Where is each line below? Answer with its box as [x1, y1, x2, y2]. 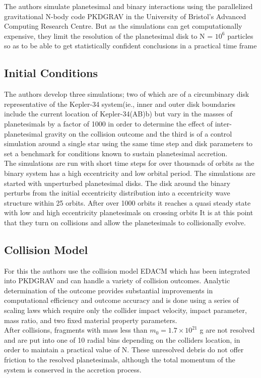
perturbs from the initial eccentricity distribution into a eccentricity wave [4, 187, 230, 198]
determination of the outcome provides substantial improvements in [4, 285, 213, 295]
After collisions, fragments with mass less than [4, 325, 148, 335]
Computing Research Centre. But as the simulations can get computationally [4, 21, 242, 31]
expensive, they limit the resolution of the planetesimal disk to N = [4, 30, 213, 41]
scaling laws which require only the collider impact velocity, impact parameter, [4, 305, 247, 316]
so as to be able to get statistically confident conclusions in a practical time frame [4, 40, 257, 51]
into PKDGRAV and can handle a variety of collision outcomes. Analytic [4, 275, 230, 286]
